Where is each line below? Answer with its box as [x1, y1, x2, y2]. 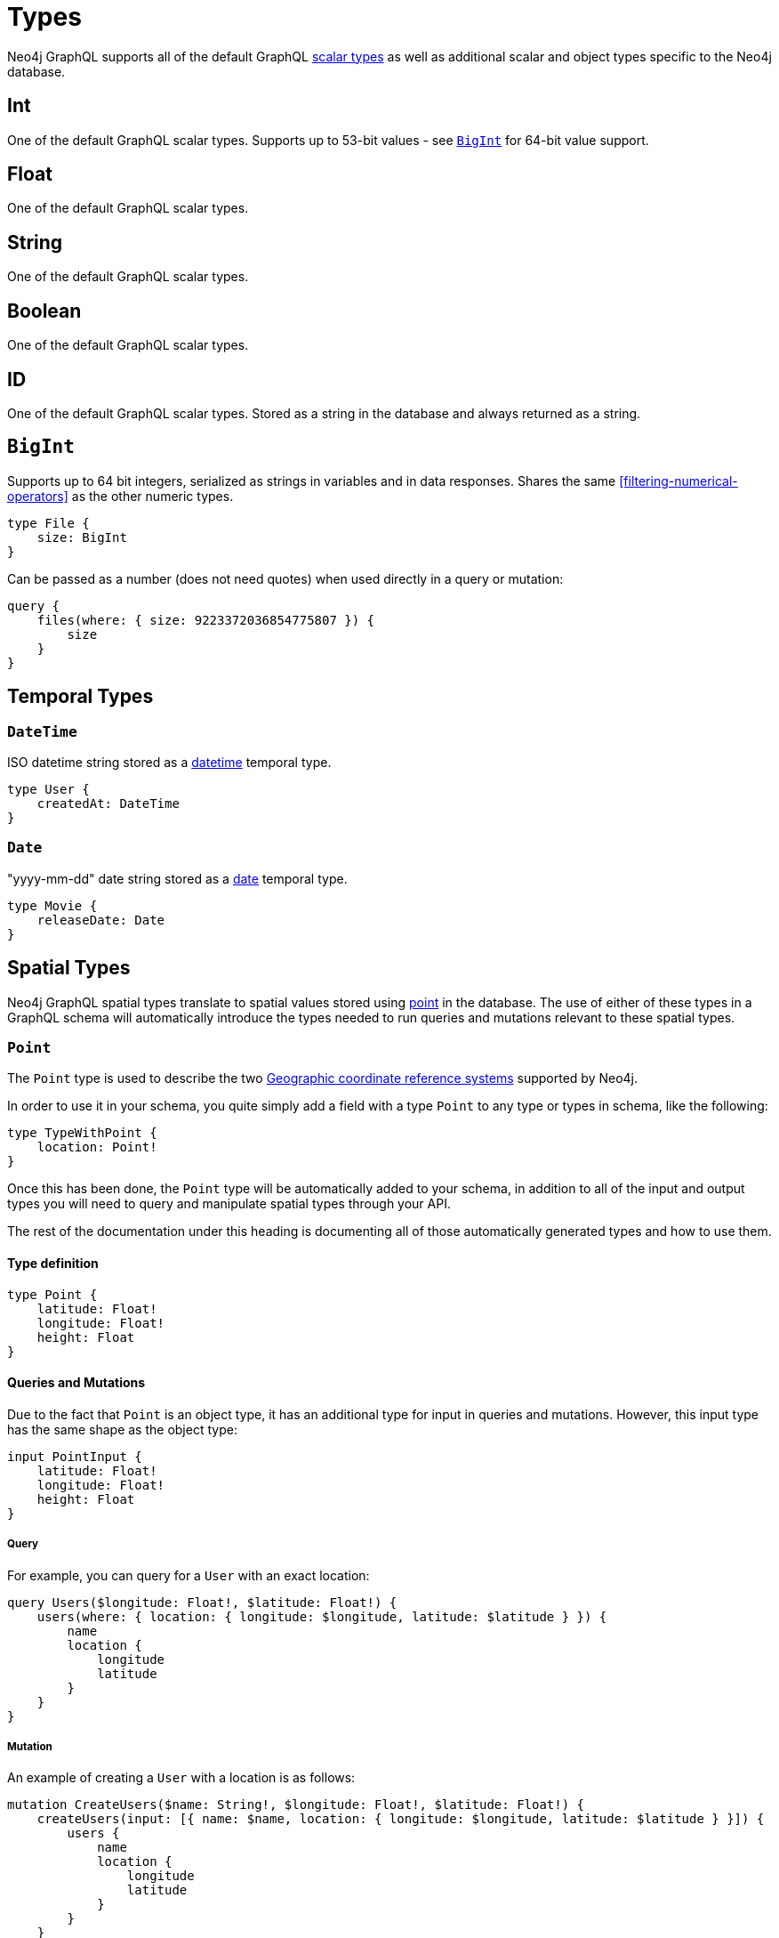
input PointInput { [7, 1449, 142, 1464]
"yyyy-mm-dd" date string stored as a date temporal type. [7, 870, 348, 886]
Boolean [7, 299, 82, 322]
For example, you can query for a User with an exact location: [7, 1567, 370, 1583]
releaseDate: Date [36, 912, 165, 927]
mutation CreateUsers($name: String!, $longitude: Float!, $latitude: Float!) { [7, 1797, 585, 1813]
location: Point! [36, 1140, 157, 1155]
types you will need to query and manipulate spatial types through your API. [7, 1196, 451, 1212]
